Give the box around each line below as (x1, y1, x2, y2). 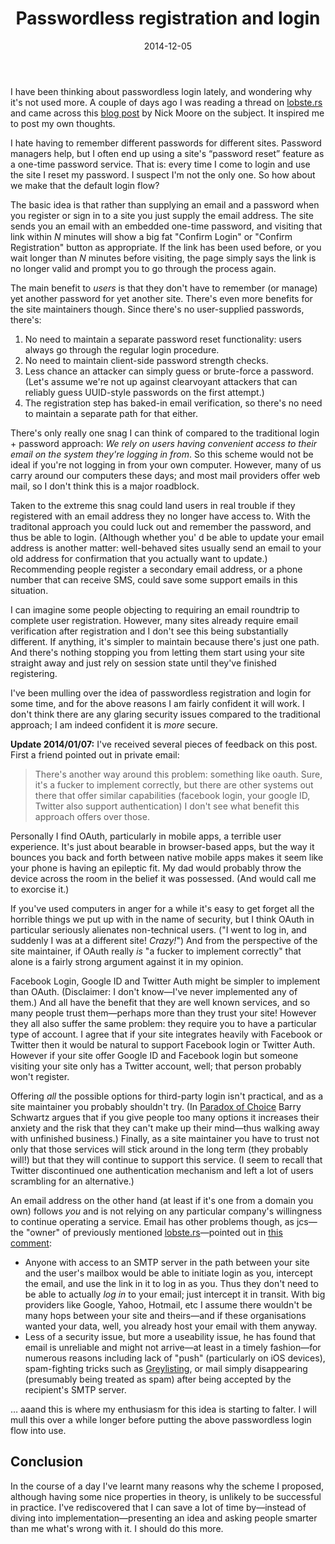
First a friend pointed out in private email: (10, 748, 180, 761)
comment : (10, 1237, 52, 1249)
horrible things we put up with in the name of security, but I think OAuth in (10, 913, 315, 925)
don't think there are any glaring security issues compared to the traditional (10, 708, 321, 720)
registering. (10, 667, 58, 679)
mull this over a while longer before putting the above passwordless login (10, 1413, 312, 1426)
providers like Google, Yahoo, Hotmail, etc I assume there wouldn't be (24, 1298, 313, 1311)
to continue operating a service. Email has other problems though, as (10, 1215, 295, 1227)
